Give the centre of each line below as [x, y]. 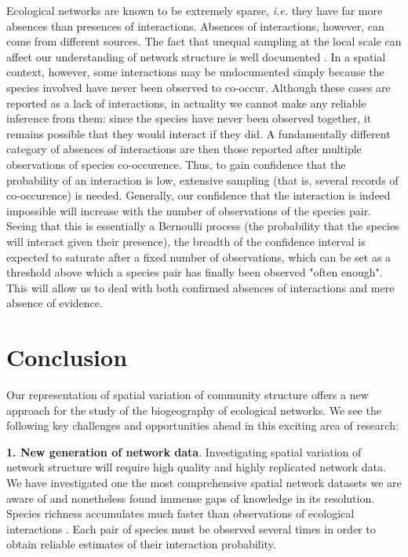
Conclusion [67, 357]
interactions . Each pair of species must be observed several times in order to [191, 528]
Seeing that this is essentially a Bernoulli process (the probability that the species [203, 226]
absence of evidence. [55, 303]
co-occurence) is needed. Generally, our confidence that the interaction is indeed [199, 195]
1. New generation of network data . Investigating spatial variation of [184, 451]
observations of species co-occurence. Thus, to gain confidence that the [176, 164]
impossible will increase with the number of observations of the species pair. [189, 210]
